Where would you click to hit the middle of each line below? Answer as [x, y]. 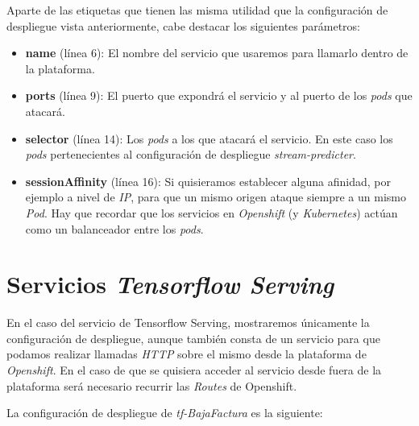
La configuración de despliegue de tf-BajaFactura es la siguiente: [165, 413]
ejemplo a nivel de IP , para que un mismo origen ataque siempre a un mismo [216, 197]
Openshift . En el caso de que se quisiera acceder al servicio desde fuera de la [194, 370]
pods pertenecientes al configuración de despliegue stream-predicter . [191, 154]
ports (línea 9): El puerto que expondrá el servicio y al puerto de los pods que [219, 95]
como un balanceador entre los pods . [114, 228]
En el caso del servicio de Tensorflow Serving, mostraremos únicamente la [188, 323]
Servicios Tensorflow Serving [170, 284]
